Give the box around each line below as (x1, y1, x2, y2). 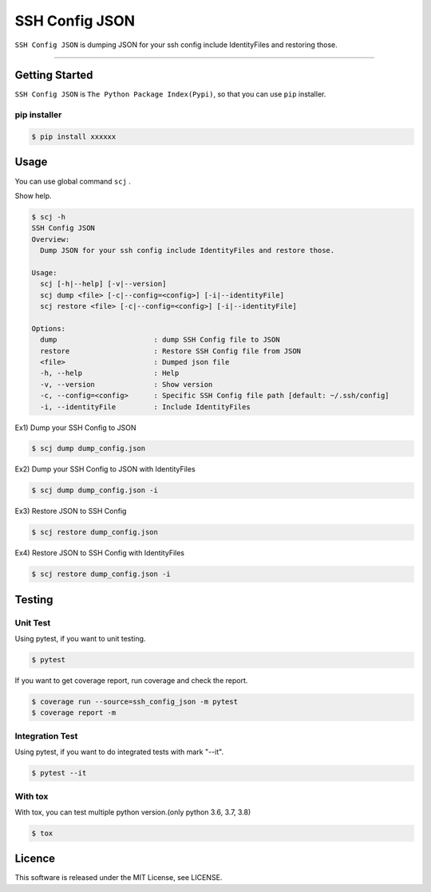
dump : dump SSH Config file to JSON (40, 335, 280, 345)
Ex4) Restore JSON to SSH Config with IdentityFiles (14, 548, 185, 558)
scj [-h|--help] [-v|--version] (40, 279, 167, 289)
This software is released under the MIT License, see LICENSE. (14, 873, 223, 882)
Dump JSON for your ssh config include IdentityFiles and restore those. (40, 246, 335, 255)
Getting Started (14, 69, 93, 82)
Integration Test (14, 730, 78, 741)
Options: (31, 324, 66, 333)
